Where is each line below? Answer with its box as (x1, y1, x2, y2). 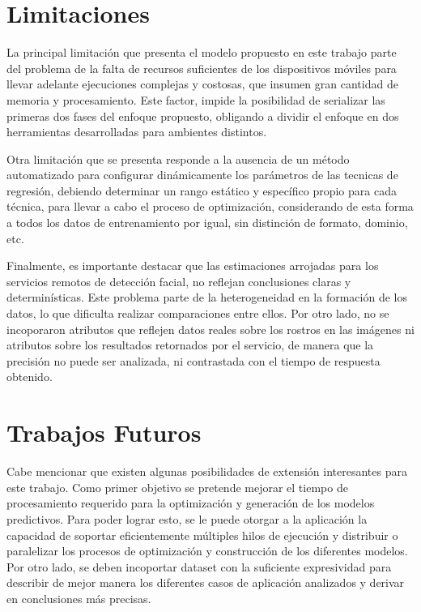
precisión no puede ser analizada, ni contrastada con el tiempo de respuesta (6, 352, 381, 369)
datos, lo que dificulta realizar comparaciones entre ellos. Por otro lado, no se (6, 305, 389, 322)
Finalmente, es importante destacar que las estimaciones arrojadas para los (6, 257, 379, 274)
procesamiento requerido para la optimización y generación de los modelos (6, 494, 375, 511)
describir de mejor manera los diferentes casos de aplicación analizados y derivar (6, 574, 405, 591)
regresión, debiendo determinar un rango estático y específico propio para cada (6, 182, 397, 199)
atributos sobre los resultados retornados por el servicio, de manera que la (6, 336, 374, 353)
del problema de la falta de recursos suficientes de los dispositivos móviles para (6, 59, 397, 76)
